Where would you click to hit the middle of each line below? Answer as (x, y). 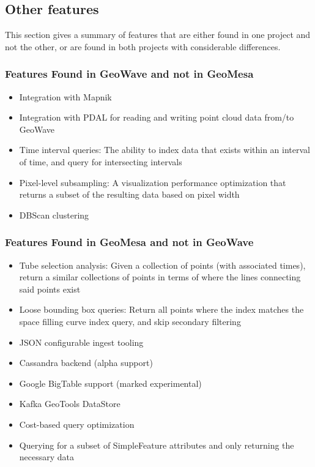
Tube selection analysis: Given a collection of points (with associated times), (162, 265)
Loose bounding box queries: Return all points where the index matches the (161, 309)
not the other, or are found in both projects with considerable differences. (143, 46)
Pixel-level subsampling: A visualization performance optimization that (153, 182)
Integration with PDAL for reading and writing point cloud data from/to (157, 117)
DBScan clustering (54, 215)
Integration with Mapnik (65, 96)
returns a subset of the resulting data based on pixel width (129, 194)
